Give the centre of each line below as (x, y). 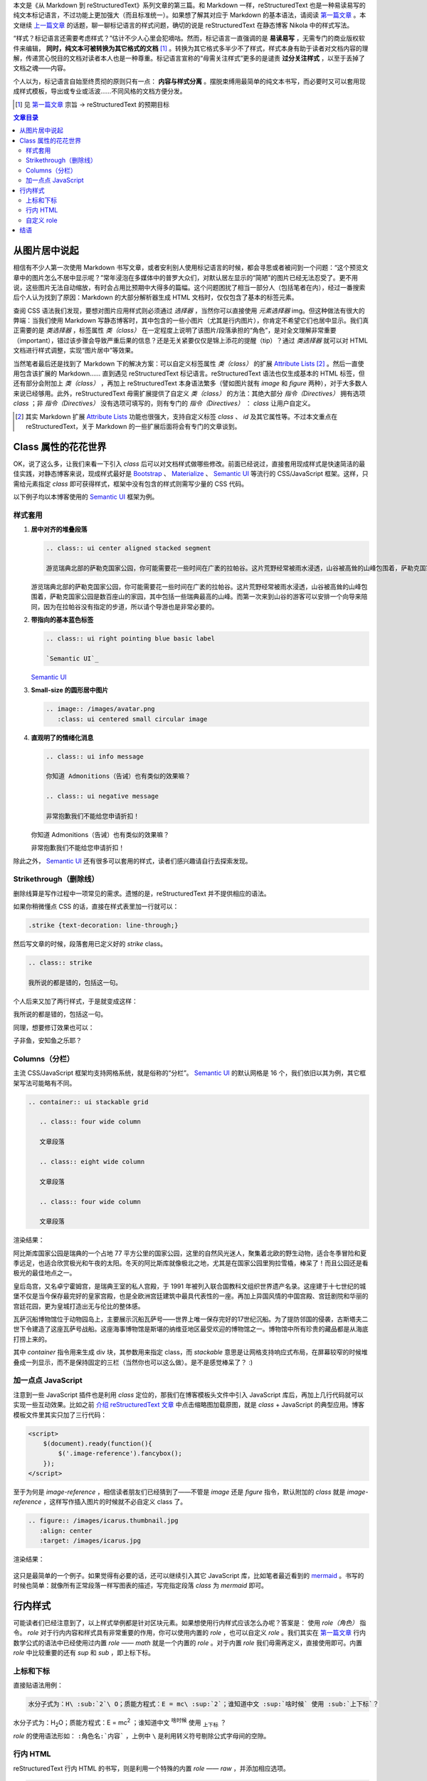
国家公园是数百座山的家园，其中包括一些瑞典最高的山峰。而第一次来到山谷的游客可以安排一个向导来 (215, 597)
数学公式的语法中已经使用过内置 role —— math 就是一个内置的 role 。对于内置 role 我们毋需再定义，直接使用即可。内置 (188, 1643)
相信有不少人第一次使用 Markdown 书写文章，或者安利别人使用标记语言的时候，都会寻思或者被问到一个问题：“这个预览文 (191, 268)
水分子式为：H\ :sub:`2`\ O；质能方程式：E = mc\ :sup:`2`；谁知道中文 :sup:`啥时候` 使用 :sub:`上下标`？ (204, 1704)
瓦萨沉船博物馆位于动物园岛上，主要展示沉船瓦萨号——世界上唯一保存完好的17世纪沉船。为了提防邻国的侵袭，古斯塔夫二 (191, 1319)
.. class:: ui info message (95, 756)
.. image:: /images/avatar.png (101, 709)
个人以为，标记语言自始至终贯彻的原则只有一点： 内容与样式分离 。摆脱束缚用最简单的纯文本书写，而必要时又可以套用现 (189, 81)
